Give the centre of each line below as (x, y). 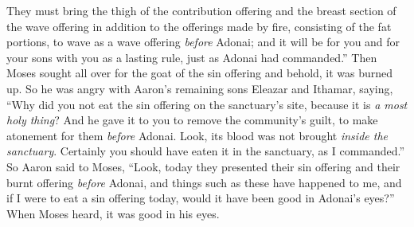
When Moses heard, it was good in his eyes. (113, 213)
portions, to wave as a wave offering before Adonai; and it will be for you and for (203, 42)
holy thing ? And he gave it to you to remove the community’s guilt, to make (192, 120)
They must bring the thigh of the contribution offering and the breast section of (201, 10)
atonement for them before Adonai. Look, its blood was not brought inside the (197, 135)
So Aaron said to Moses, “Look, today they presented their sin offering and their (203, 166)
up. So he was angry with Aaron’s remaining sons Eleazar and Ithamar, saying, (200, 88)
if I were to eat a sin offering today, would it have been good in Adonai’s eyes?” (201, 198)
